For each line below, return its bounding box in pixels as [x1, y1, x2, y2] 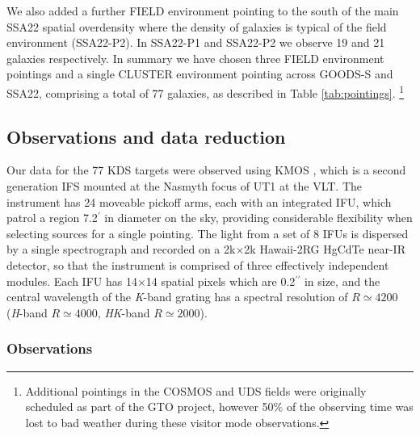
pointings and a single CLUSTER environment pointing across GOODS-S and [6, 65, 393, 82]
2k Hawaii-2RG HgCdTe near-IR [244, 241, 405, 258]
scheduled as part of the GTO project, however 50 [25, 398, 274, 415]
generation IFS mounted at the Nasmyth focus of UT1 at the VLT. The [6, 178, 363, 195]
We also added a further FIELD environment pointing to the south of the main [6, 2, 399, 19]
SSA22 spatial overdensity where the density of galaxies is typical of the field [6, 18, 387, 35]
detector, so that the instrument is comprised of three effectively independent [6, 256, 389, 273]
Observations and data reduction [6, 124, 286, 149]
